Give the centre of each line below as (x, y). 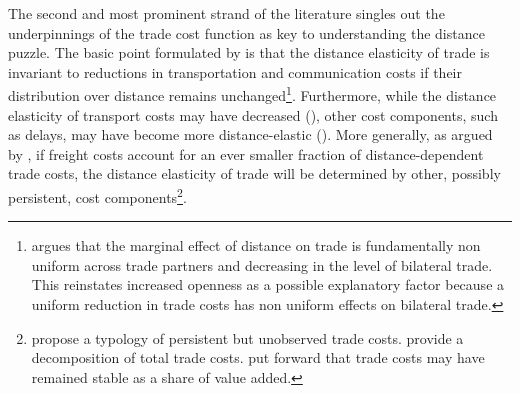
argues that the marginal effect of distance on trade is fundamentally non (256, 245)
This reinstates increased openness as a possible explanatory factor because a (268, 284)
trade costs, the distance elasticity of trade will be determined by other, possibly (254, 173)
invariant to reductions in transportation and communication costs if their (235, 71)
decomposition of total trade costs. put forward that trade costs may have (258, 357)
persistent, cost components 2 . (97, 195)
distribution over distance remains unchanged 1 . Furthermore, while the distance (252, 94)
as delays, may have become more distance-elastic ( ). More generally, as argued (250, 134)
